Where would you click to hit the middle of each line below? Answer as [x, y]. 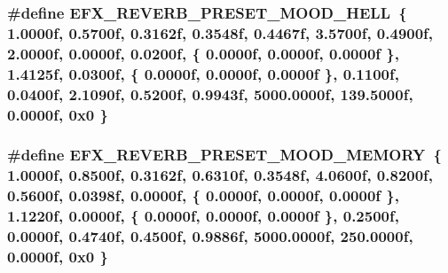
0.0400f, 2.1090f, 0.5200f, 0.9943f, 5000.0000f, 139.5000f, [210, 94]
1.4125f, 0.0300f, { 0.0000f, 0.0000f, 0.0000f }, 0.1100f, [203, 73]
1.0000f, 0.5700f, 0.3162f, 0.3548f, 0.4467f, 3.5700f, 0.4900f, [220, 32]
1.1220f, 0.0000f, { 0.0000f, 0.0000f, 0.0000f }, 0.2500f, [203, 216]
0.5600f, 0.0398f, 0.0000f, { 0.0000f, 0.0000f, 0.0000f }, [203, 195]
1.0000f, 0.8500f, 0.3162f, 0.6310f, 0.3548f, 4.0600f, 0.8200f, [220, 175]
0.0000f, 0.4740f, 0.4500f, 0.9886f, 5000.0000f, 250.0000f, [210, 236]
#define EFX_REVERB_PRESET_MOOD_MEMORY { [225, 155]
